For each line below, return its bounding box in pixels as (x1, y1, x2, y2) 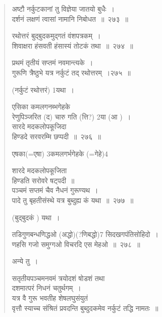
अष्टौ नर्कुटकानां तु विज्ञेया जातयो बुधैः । (12, 4, 115, 14)
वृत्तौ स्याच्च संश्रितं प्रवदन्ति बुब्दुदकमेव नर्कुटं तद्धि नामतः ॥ (12, 302, 158, 313)
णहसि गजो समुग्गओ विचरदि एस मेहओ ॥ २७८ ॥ (12, 239, 140, 249)
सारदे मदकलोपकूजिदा (12, 121, 67, 132)
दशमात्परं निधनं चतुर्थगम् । (12, 283, 81, 293)
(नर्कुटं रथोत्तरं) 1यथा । (12, 84, 74, 95)
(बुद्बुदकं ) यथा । (12, 212, 60, 222)
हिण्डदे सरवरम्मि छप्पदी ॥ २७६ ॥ (12, 131, 101, 141)
